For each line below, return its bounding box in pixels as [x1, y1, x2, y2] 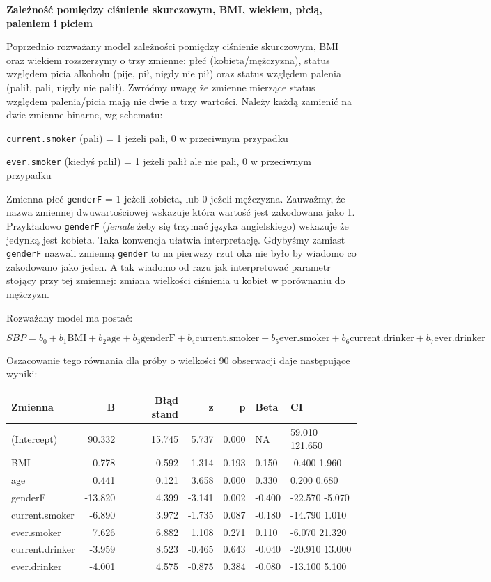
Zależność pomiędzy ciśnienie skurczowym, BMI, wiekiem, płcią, [6, 2, 322, 16]
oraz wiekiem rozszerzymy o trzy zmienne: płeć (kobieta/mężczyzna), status [6, 52, 330, 67]
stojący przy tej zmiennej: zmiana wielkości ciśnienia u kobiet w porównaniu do [6, 273, 345, 288]
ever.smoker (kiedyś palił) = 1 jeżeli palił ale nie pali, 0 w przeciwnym [6, 154, 311, 168]
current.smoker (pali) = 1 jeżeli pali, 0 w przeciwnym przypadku [6, 130, 288, 145]
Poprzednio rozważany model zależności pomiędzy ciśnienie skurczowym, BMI [6, 39, 339, 54]
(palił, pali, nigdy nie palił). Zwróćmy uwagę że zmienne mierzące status [6, 79, 315, 94]
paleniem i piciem [6, 15, 93, 30]
